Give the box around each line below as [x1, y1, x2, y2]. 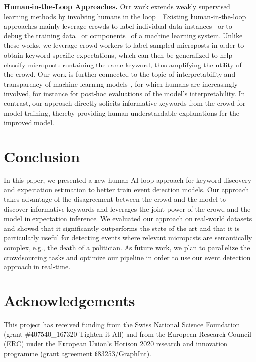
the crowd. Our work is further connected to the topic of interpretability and [4, 69, 236, 79]
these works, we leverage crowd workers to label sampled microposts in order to [4, 40, 244, 50]
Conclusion [4, 146, 80, 166]
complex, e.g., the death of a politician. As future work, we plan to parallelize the [4, 242, 250, 252]
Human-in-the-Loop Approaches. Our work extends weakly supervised [4, 1, 230, 11]
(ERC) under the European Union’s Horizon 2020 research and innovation [4, 338, 228, 349]
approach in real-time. [4, 262, 71, 272]
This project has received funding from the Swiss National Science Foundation [4, 319, 240, 329]
